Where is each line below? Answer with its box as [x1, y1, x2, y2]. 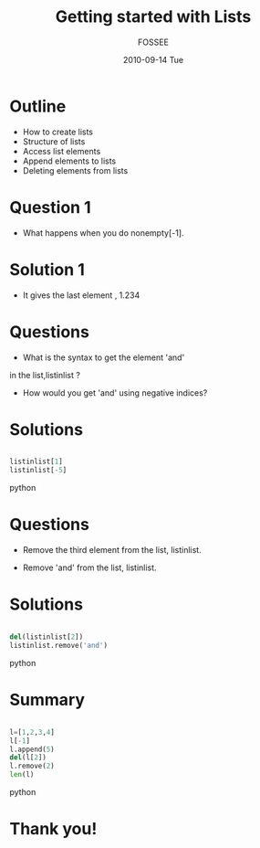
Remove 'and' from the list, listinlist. [22, 562, 157, 573]
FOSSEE [138, 37, 169, 48]
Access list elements [22, 145, 101, 156]
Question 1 [9, 196, 91, 217]
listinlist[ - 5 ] [9, 466, 68, 475]
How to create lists [22, 126, 94, 137]
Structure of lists [22, 135, 86, 147]
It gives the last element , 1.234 [22, 290, 140, 301]
